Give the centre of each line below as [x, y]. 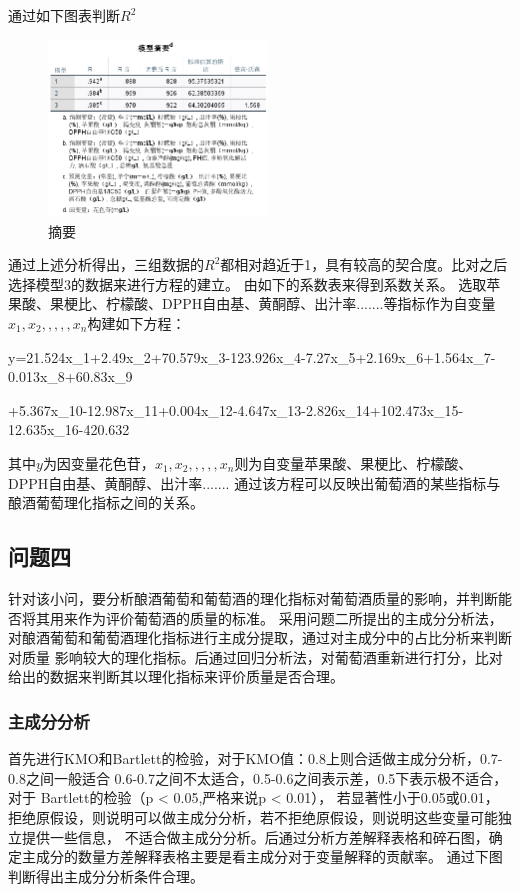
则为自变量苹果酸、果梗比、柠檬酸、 [353, 463]
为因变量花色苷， [98, 463]
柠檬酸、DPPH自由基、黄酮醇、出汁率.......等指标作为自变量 [300, 303]
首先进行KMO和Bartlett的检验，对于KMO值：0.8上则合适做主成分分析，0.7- [255, 758]
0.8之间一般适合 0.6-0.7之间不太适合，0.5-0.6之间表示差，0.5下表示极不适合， [258, 777]
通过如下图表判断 [64, 15]
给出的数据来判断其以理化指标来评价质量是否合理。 [176, 676]
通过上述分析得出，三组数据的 [106, 264]
